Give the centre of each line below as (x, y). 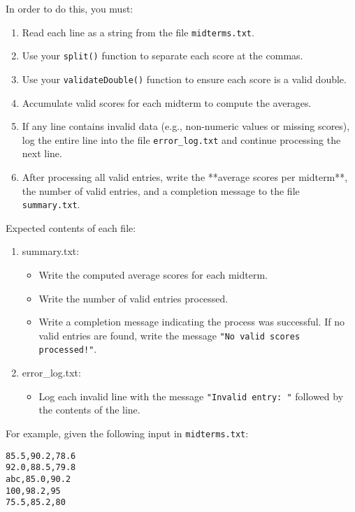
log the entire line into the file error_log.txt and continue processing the (181, 139)
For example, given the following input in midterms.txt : (127, 433)
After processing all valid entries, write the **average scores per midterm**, (185, 177)
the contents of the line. (89, 410)
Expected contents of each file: (71, 227)
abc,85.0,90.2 (38, 479)
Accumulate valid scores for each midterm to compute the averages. (167, 102)
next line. (42, 153)
